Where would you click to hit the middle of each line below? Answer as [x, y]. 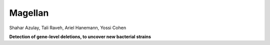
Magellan [29, 13]
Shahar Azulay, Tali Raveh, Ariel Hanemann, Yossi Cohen [68, 28]
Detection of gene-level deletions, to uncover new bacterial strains [80, 37]
